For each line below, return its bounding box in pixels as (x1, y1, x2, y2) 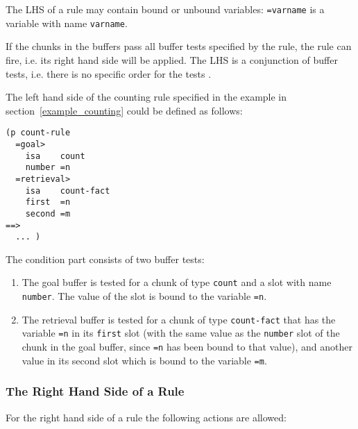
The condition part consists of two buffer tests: (6, 251, 205, 266)
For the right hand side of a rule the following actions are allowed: (6, 410, 287, 424)
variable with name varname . (6, 15, 128, 30)
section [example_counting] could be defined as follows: (6, 103, 243, 117)
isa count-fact (25, 185, 110, 196)
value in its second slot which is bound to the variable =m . (22, 353, 267, 367)
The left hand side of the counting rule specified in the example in (6, 90, 287, 104)
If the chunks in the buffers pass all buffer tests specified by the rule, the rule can (6, 39, 352, 53)
